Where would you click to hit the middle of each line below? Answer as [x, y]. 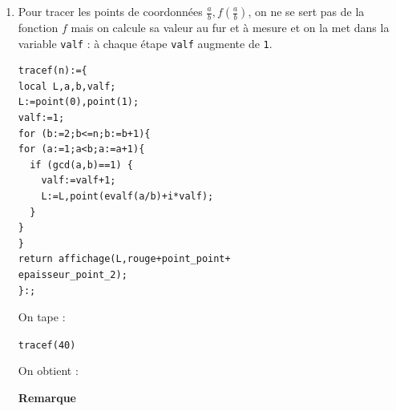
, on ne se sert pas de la [306, 11]
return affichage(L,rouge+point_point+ [124, 259]
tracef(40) [47, 345]
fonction [38, 27]
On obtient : [48, 371]
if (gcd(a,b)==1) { [81, 165]
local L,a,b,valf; [67, 86]
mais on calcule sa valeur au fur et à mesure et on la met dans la [230, 27]
